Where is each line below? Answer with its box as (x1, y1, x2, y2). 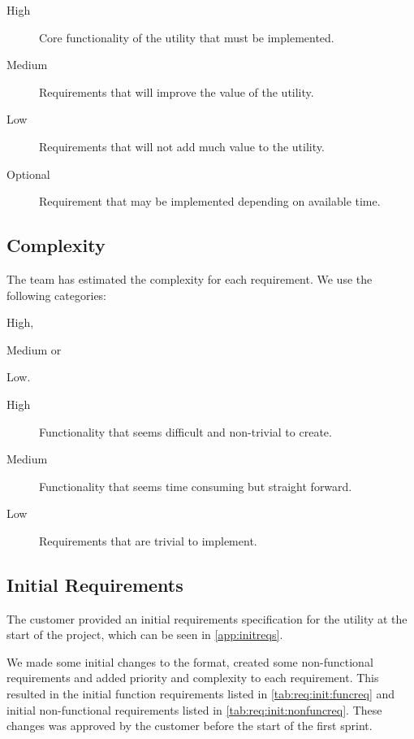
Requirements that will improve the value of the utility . (39, 83, 314, 100)
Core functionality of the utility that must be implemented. (39, 28, 334, 46)
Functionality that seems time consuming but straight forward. (39, 477, 352, 494)
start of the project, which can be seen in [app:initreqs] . (6, 626, 283, 643)
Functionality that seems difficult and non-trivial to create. (39, 423, 332, 440)
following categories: (6, 286, 107, 303)
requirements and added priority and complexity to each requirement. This (6, 669, 379, 686)
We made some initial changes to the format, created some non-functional (6, 653, 373, 670)
